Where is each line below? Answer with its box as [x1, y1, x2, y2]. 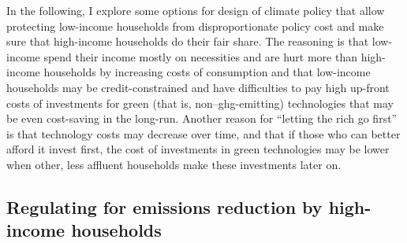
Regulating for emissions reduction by [6, 194, 323, 219]
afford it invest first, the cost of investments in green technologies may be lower [6, 141, 390, 157]
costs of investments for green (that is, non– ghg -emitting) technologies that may [6, 94, 394, 111]
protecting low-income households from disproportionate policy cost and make [6, 17, 384, 34]
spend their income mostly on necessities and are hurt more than [43, 48, 358, 64]
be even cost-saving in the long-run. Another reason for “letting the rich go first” [6, 110, 398, 127]
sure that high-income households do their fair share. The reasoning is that [6, 33, 369, 50]
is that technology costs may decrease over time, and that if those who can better [6, 125, 401, 142]
